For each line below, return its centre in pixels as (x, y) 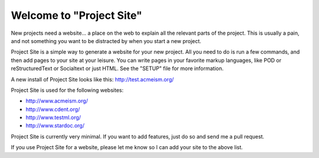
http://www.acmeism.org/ (57, 101)
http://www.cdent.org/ (53, 109)
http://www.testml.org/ (53, 117)
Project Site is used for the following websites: (67, 90)
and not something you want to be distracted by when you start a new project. (106, 41)
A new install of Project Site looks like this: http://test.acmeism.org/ (92, 79)
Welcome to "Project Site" (77, 15)
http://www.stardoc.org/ (55, 126)
